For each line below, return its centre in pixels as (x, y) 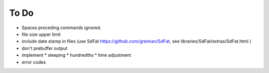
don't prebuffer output (45, 48)
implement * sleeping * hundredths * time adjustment (76, 55)
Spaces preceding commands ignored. (62, 28)
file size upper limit (41, 34)
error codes (34, 62)
